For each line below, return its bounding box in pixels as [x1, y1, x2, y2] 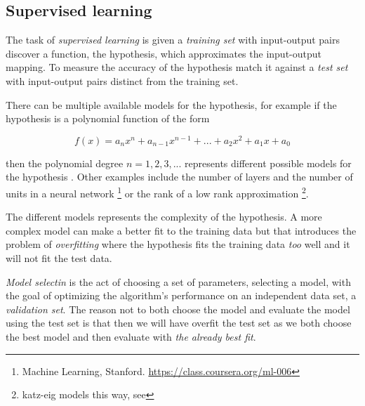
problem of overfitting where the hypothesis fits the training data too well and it [6, 237, 350, 251]
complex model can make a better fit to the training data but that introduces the [6, 223, 357, 237]
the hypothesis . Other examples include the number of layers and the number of [6, 169, 353, 184]
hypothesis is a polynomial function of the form [6, 111, 210, 126]
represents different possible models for [185, 155, 352, 170]
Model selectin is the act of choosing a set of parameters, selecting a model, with [6, 274, 351, 289]
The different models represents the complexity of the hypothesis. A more [6, 209, 322, 224]
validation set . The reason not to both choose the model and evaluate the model [6, 301, 350, 316]
